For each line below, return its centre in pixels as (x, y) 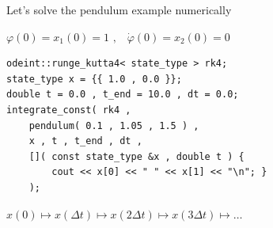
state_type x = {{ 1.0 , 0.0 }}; (94, 79)
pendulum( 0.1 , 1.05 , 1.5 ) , (114, 125)
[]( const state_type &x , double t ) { (136, 156)
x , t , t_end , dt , (85, 141)
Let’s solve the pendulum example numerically (119, 9)
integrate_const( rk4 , (69, 110)
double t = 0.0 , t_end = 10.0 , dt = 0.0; (123, 95)
